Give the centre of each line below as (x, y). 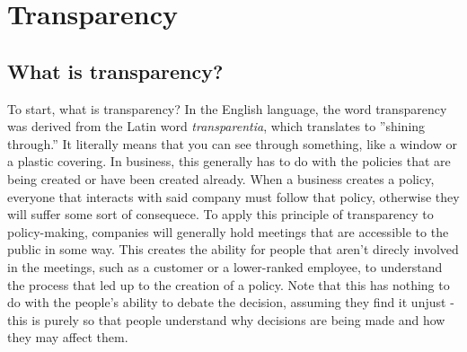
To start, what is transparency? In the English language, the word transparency (227, 108)
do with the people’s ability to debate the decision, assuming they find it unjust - (231, 302)
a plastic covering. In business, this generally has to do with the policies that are (229, 161)
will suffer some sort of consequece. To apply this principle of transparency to (220, 214)
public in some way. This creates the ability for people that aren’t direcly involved (233, 249)
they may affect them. (68, 337)
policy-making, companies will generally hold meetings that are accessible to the (228, 231)
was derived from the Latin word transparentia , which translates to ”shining (216, 126)
